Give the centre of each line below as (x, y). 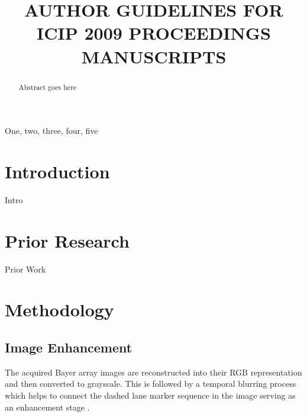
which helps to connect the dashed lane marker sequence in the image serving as (150, 395)
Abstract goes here (48, 87)
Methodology (59, 309)
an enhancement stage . (47, 407)
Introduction (57, 171)
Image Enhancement (69, 347)
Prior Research (67, 240)
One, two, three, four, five (51, 131)
